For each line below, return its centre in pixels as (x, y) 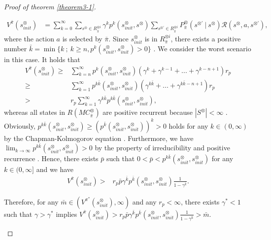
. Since (119, 38)
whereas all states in (34, 112)
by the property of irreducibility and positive (162, 148)
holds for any (188, 125)
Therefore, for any (31, 201)
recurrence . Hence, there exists (51, 158)
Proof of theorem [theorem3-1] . (50, 6)
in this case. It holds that (42, 59)
